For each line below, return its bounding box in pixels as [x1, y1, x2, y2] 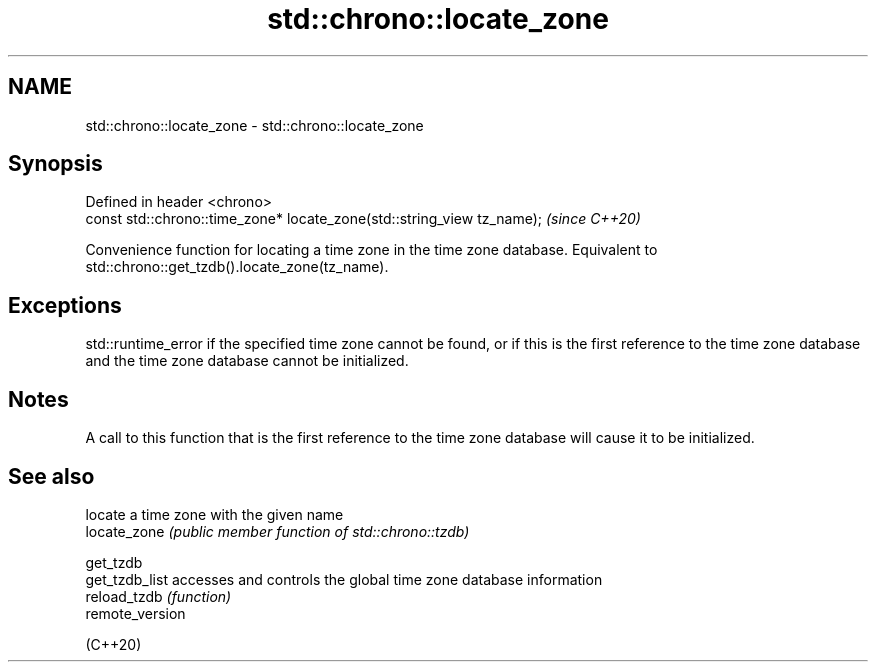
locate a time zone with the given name [85, 505, 344, 523]
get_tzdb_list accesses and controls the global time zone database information [85, 570, 603, 588]
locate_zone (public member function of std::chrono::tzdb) [85, 522, 470, 540]
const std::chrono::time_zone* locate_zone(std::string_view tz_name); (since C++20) [85, 210, 641, 228]
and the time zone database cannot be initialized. [85, 352, 409, 370]
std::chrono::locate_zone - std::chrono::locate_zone [85, 116, 424, 134]
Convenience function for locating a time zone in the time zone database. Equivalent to [85, 241, 658, 259]
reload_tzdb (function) [85, 587, 232, 605]
